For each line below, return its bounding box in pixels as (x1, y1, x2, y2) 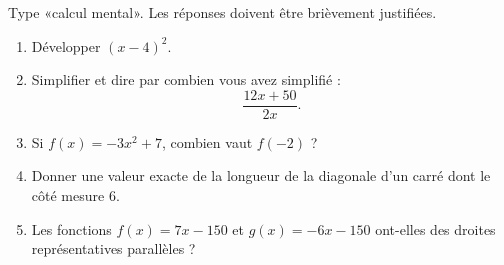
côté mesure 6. (31, 185, 120, 206)
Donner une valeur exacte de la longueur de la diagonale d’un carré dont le (31, 165, 491, 186)
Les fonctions (31, 218, 112, 239)
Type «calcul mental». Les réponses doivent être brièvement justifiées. (8, 2, 437, 22)
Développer (31, 35, 101, 56)
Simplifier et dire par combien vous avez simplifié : (31, 69, 341, 90)
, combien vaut (161, 131, 253, 152)
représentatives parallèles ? (31, 238, 196, 259)
